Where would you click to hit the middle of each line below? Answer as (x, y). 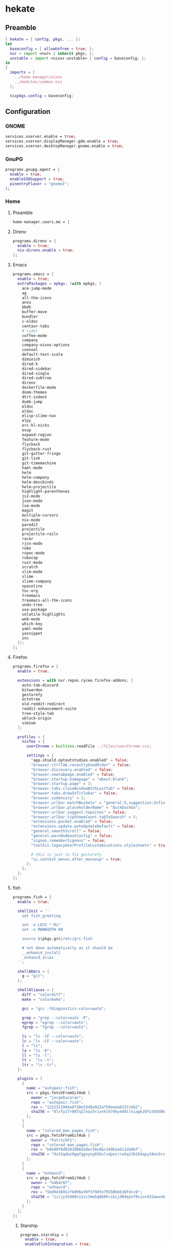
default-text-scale (43, 355)
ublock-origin (37, 718)
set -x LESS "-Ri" (41, 925)
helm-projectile (39, 487)
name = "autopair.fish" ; (53, 1088)
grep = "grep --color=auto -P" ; (56, 1018)
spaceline (32, 586)
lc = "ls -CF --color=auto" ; (53, 1041)
